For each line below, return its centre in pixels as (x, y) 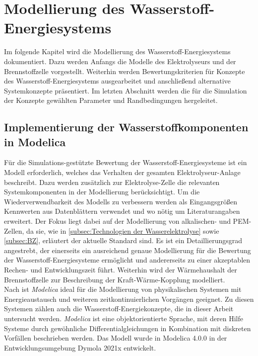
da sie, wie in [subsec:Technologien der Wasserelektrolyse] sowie (123, 230)
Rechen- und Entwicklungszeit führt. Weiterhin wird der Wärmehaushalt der (121, 269)
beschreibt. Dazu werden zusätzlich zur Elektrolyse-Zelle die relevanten (112, 182)
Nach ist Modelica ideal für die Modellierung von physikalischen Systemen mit (123, 289)
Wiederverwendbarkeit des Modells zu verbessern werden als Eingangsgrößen (121, 201)
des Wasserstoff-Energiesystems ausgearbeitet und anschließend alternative (117, 81)
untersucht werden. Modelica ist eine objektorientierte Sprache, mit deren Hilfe (124, 318)
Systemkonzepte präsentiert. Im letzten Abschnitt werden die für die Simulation (126, 90)
